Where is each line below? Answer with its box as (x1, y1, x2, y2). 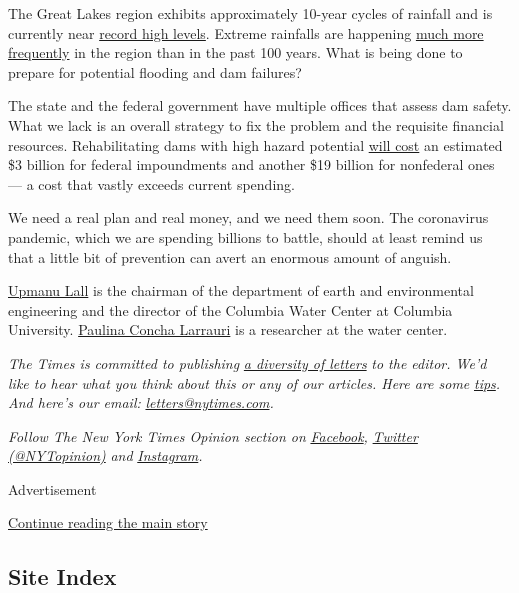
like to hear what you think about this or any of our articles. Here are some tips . (8, 372, 501, 393)
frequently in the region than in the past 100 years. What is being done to (8, 42, 463, 63)
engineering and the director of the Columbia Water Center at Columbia (8, 299, 453, 320)
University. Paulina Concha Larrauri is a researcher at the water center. (8, 319, 448, 340)
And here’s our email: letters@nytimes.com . (8, 392, 274, 413)
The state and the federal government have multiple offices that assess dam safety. (8, 95, 512, 116)
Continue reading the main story (8, 512, 208, 533)
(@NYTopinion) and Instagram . (8, 445, 203, 466)
